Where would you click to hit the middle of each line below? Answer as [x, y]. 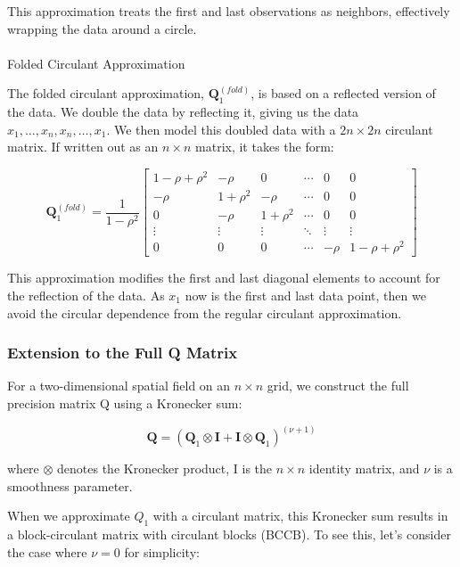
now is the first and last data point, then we [305, 296]
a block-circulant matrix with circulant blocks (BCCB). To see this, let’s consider [229, 534]
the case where [47, 551]
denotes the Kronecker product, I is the [165, 468]
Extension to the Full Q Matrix [123, 353]
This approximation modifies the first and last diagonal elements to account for [224, 278]
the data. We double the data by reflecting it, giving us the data [183, 112]
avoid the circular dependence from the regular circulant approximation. [205, 312]
